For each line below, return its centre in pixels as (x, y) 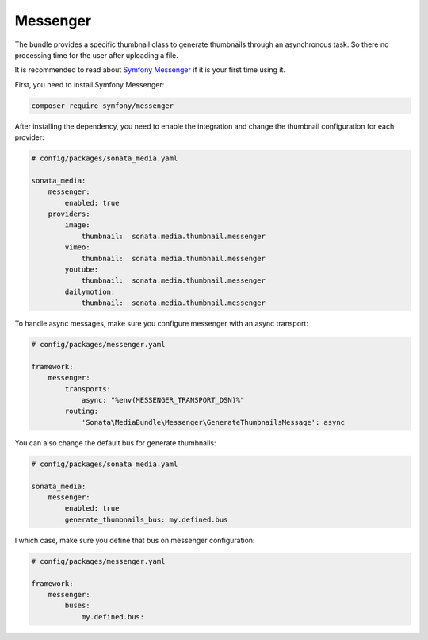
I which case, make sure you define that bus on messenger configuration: (135, 540)
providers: (69, 214)
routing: (82, 411)
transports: (88, 389)
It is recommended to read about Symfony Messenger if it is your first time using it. (150, 70)
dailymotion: (90, 291)
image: (77, 225)
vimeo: (77, 247)
